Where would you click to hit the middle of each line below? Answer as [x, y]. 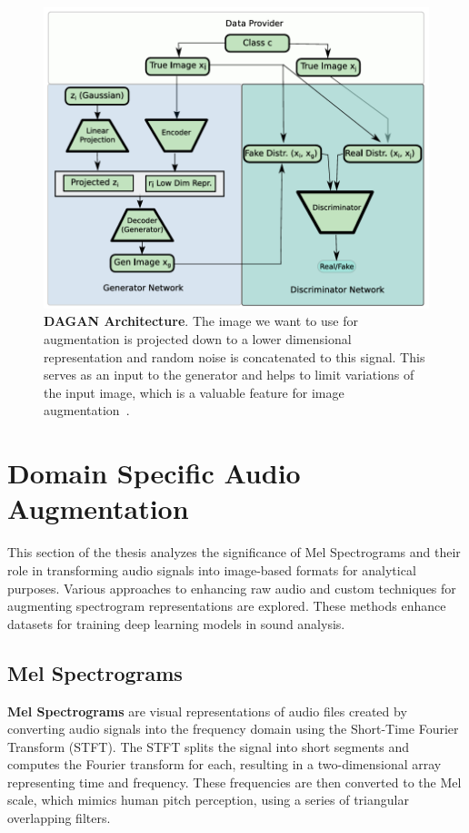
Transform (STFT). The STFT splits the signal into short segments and [209, 746]
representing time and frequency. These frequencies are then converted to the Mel [234, 782]
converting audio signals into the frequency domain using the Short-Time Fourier [233, 729]
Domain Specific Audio [154, 473]
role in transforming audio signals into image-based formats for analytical [212, 569]
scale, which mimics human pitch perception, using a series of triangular [208, 800]
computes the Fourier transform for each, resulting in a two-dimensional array [225, 764]
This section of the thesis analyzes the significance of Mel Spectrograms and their [234, 552]
